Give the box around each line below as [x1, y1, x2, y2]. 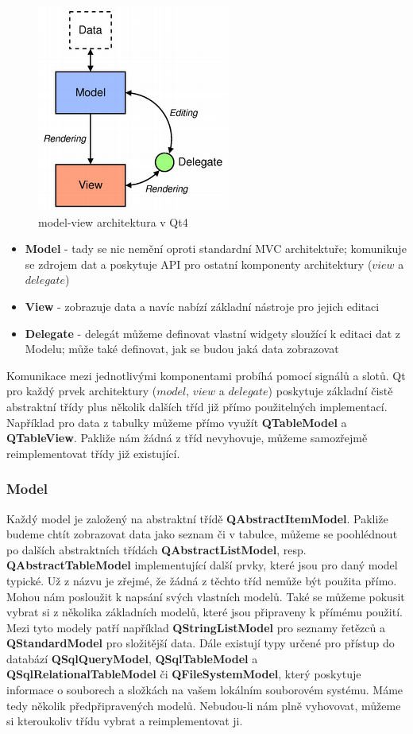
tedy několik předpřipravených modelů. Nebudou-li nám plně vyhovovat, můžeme [6, 697, 401, 713]
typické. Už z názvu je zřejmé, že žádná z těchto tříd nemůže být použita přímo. [6, 572, 397, 588]
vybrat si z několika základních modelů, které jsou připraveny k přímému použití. [6, 604, 403, 620]
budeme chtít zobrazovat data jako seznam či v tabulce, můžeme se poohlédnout [6, 526, 398, 542]
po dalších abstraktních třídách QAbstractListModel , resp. [6, 541, 307, 557]
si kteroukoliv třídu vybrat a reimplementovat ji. [6, 713, 243, 729]
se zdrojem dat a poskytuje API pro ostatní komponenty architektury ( [25, 255, 372, 272]
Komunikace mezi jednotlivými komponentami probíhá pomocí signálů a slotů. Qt [6, 367, 406, 383]
